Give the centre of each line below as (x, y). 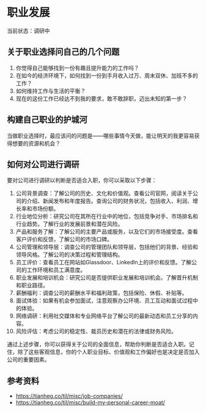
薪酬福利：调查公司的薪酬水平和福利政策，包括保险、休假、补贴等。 (101, 293)
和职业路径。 (32, 285)
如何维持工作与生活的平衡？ (51, 91)
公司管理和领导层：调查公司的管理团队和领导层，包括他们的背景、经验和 (107, 247)
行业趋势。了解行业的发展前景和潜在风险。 (69, 224)
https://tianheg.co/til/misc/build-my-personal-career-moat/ (90, 403)
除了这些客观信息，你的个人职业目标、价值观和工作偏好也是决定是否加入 (109, 352)
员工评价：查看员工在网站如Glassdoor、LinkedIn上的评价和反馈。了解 (104, 262)
